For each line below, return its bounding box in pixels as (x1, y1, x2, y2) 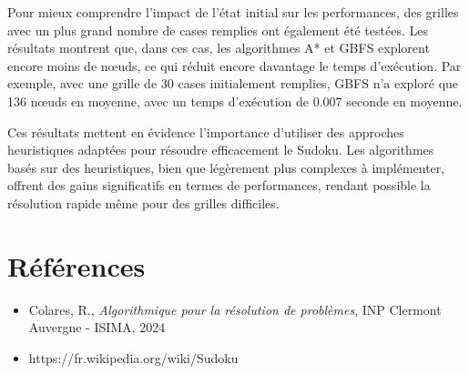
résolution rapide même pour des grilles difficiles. (7, 193, 280, 212)
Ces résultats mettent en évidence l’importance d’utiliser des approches (7, 122, 404, 141)
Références (7, 247, 146, 284)
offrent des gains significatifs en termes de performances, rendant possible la (7, 176, 431, 195)
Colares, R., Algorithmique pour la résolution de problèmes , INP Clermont (28, 299, 442, 318)
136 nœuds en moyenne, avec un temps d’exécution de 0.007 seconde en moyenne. (7, 91, 463, 110)
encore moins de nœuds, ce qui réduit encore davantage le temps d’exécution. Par (7, 56, 462, 75)
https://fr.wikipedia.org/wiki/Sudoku (28, 348, 239, 367)
